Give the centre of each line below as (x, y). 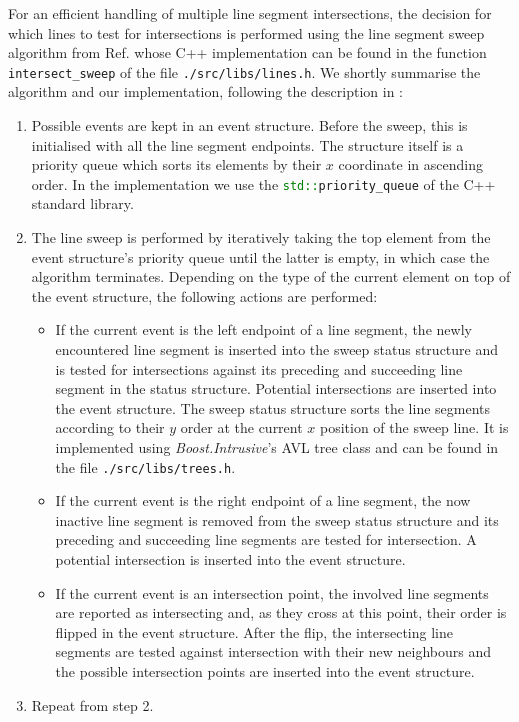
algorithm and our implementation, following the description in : (205, 91)
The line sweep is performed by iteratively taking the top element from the (261, 237)
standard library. (82, 203)
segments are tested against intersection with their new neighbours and (273, 651)
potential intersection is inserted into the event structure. (230, 559)
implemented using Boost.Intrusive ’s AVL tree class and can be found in (277, 447)
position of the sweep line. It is (414, 427)
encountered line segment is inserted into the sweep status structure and (277, 349)
